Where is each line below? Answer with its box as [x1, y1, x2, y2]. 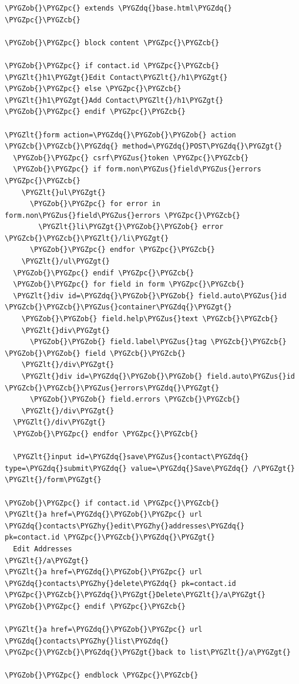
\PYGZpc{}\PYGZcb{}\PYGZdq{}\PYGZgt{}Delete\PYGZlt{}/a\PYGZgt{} [5, 591, 266, 599]
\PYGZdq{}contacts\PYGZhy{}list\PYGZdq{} [5, 636, 169, 645]
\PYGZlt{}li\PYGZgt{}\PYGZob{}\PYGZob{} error [38, 223, 224, 231]
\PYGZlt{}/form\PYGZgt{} [5, 476, 102, 484]
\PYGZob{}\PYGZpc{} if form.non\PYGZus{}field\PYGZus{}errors [13, 165, 261, 174]
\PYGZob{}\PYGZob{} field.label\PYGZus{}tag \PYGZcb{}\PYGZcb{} [29, 338, 287, 346]
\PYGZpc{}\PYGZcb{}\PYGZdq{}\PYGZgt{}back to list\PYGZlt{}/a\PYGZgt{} [5, 648, 291, 657]
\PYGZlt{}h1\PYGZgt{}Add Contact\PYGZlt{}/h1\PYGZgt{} [5, 96, 224, 105]
